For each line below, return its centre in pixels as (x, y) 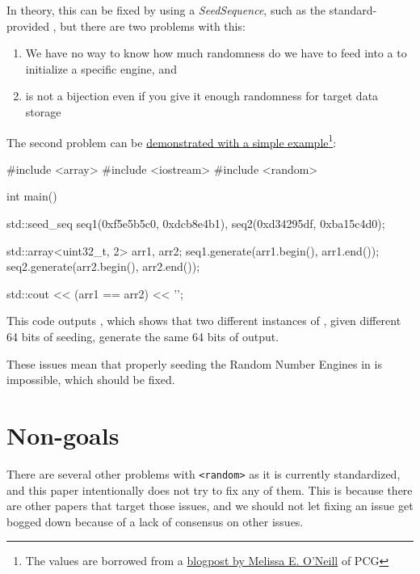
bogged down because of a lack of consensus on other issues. (155, 521)
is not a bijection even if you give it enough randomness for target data (202, 96)
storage (43, 111)
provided (28, 25)
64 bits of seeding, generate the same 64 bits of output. (143, 336)
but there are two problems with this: (153, 25)
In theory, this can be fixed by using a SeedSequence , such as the (166, 10)
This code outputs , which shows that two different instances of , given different (204, 321)
